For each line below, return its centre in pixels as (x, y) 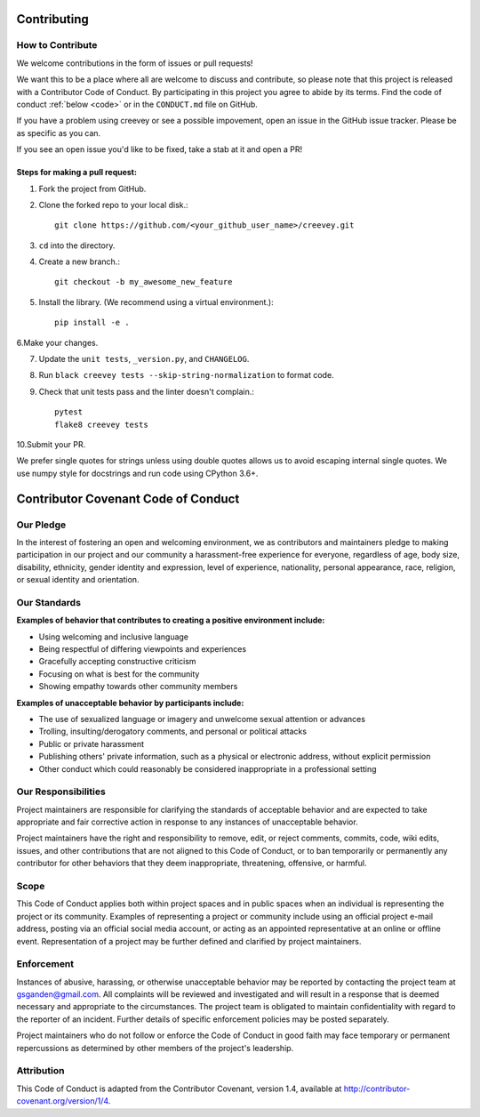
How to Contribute (57, 45)
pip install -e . (92, 323)
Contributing (52, 19)
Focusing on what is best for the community (119, 674)
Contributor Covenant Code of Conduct (128, 498)
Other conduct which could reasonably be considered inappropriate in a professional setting (208, 768)
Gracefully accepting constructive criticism (117, 662)
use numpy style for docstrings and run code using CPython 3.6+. (137, 473)
